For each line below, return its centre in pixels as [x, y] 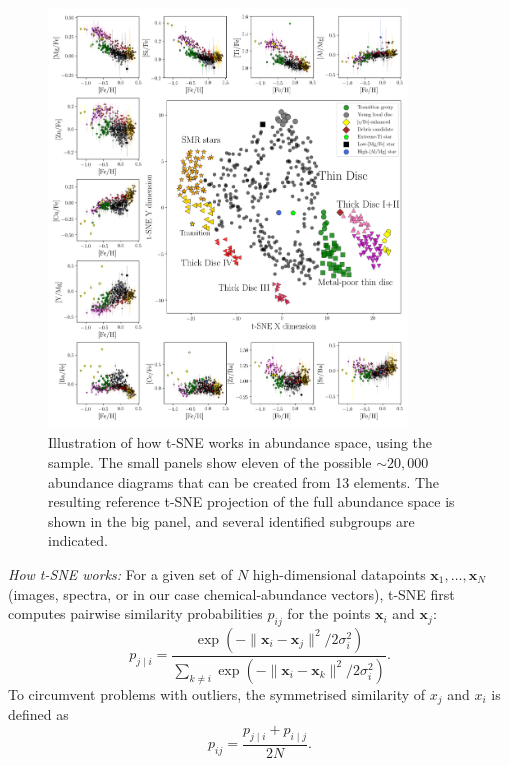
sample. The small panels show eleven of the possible [210, 461]
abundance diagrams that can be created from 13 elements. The [244, 481]
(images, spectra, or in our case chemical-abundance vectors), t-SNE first [231, 593]
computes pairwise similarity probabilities [135, 613]
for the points [329, 613]
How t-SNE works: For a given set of [120, 573]
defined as [38, 714]
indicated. [78, 540]
